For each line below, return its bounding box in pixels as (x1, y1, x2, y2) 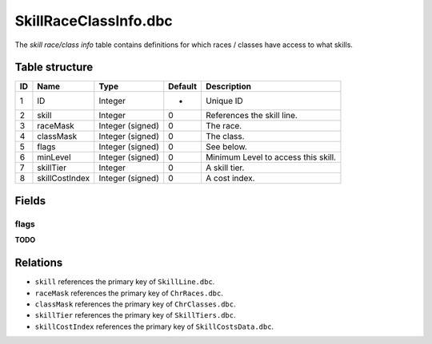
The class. (205, 131, 245, 142)
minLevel (37, 152, 71, 163)
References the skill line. (205, 110, 298, 121)
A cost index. (205, 172, 255, 184)
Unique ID (205, 96, 243, 107)
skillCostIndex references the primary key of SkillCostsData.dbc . (34, 322, 274, 331)
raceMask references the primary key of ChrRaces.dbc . (34, 288, 223, 298)
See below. (205, 141, 247, 152)
